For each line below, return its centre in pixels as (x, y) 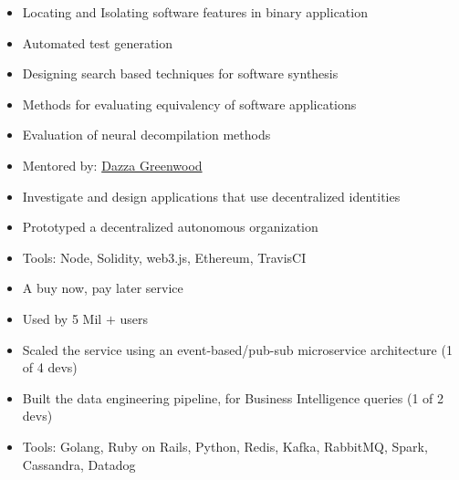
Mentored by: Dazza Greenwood (112, 165)
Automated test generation (98, 42)
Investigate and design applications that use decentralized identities (211, 196)
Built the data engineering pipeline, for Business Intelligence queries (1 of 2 (233, 397)
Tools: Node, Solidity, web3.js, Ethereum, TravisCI (164, 257)
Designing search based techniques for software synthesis (180, 73)
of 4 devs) (50, 367)
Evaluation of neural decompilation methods (146, 135)
